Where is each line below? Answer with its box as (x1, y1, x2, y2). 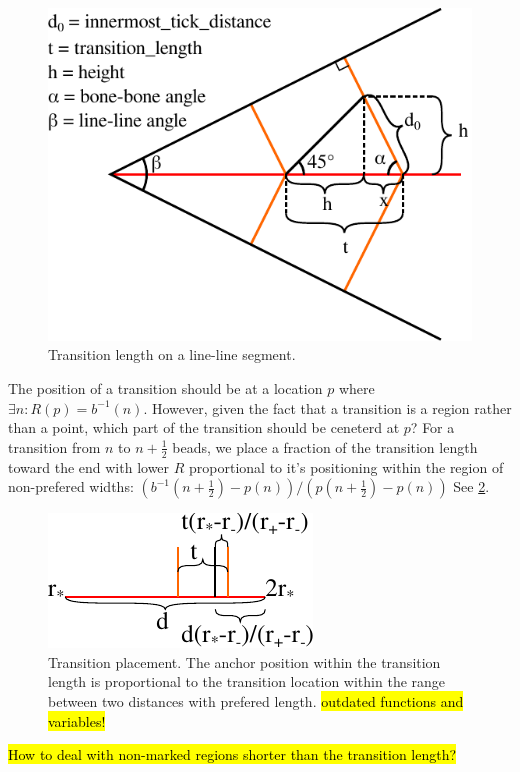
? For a (410, 417, 455, 438)
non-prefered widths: (8, 476, 134, 497)
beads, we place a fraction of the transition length (172, 436, 478, 457)
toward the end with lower (8, 456, 170, 477)
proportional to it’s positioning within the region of (189, 456, 504, 477)
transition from (8, 436, 101, 457)
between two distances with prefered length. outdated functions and (48, 690, 464, 711)
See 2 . (453, 476, 490, 497)
